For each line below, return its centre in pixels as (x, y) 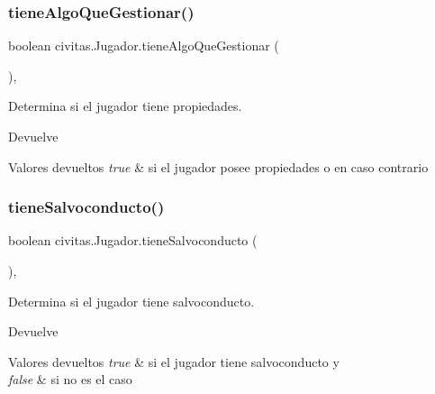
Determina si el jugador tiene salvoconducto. (131, 301)
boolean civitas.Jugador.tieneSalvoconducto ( (133, 240)
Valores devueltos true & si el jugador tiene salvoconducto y (174, 361)
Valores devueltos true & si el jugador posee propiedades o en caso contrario (218, 166)
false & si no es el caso (70, 379)
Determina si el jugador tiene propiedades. (125, 106)
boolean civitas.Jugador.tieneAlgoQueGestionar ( (144, 46)
